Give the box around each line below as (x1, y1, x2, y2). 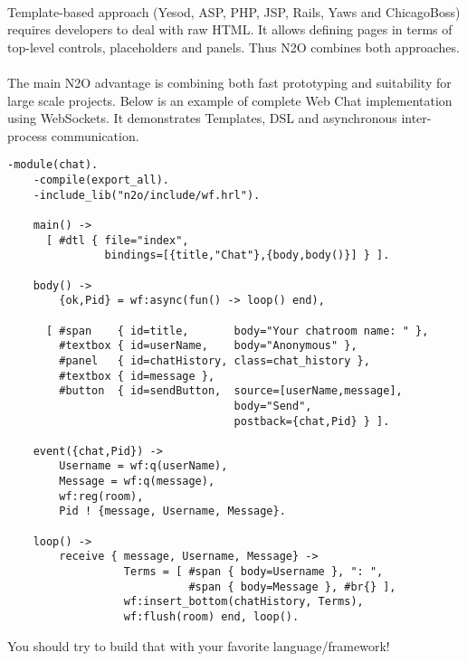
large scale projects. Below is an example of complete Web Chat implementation (7, 90, 453, 109)
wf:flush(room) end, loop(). (123, 610, 300, 624)
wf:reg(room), (59, 489, 144, 503)
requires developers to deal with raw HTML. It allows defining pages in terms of (7, 20, 453, 39)
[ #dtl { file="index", (45, 233, 189, 247)
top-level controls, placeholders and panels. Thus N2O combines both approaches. (7, 37, 460, 56)
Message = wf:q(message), (59, 475, 215, 488)
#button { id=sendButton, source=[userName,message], (59, 384, 403, 398)
